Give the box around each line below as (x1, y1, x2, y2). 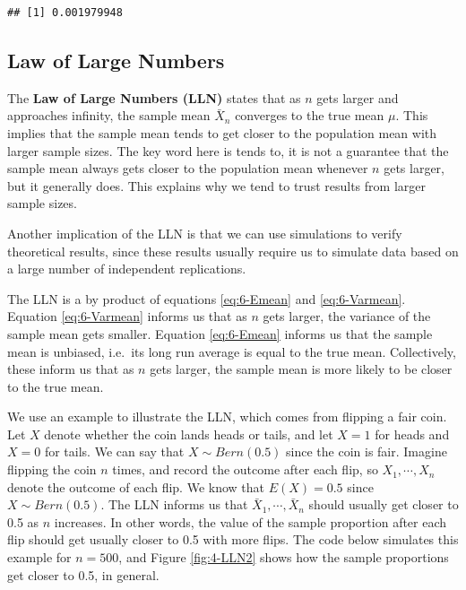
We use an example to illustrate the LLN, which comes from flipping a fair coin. (7, 407, 447, 426)
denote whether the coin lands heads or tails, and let (44, 424, 333, 443)
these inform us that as (7, 360, 134, 378)
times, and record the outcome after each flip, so (112, 460, 378, 479)
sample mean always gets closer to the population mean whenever (7, 159, 368, 178)
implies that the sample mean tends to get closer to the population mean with (7, 123, 437, 142)
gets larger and (316, 88, 399, 107)
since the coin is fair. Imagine (286, 442, 447, 461)
